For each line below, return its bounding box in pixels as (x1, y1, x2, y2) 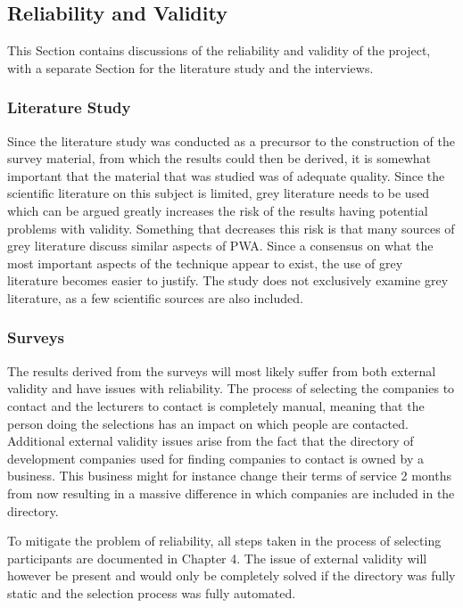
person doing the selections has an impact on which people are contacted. (7, 414, 409, 432)
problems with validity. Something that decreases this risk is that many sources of (7, 218, 455, 237)
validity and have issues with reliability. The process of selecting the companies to (7, 379, 455, 398)
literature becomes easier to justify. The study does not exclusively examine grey (7, 271, 449, 290)
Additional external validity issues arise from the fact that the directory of (7, 431, 414, 450)
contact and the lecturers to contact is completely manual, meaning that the (7, 396, 425, 415)
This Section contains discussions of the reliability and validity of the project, (7, 41, 431, 60)
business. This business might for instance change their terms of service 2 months (7, 466, 451, 485)
